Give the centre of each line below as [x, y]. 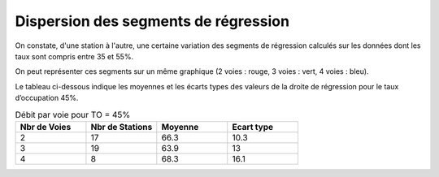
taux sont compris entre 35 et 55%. [74, 56]
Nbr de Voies [46, 127]
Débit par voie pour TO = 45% [73, 114]
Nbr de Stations [122, 127]
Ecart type [253, 127]
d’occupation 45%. [47, 98]
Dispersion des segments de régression [152, 21]
